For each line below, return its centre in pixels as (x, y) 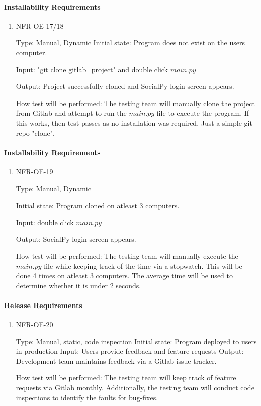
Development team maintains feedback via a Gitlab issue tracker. (116, 361)
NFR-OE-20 (34, 324)
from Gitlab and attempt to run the (71, 113)
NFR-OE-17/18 (40, 25)
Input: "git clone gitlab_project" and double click (92, 69)
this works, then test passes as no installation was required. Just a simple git (134, 122)
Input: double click (45, 222)
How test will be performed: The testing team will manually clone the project (135, 103)
